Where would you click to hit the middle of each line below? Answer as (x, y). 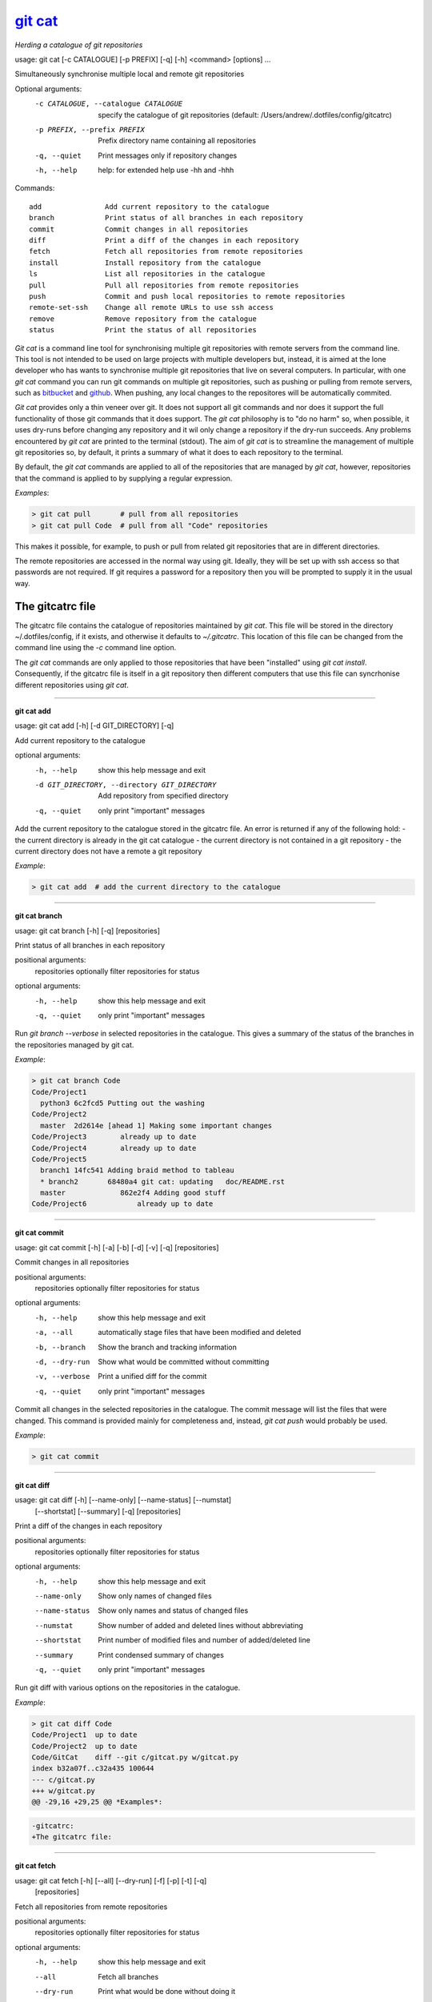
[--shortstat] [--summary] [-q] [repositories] (108, 1511)
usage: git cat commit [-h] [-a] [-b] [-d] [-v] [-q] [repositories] (117, 1247)
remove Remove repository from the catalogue (143, 319)
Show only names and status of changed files (173, 1610)
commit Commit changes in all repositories (139, 229)
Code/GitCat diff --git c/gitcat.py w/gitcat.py (135, 1757)
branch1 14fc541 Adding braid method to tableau (138, 1170)
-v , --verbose (62, 1377)
